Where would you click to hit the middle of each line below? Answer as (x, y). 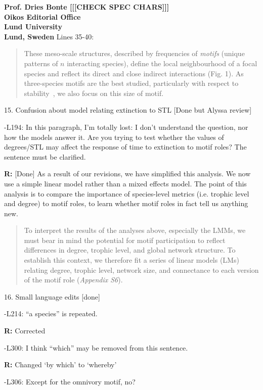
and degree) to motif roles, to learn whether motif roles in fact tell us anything (126, 203)
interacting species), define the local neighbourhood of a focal (162, 63)
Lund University (33, 27)
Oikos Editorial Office (42, 16)
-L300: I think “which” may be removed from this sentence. (96, 347)
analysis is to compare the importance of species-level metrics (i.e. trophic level (127, 193)
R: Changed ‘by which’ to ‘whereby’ (60, 364)
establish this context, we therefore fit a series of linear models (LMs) (131, 260)
